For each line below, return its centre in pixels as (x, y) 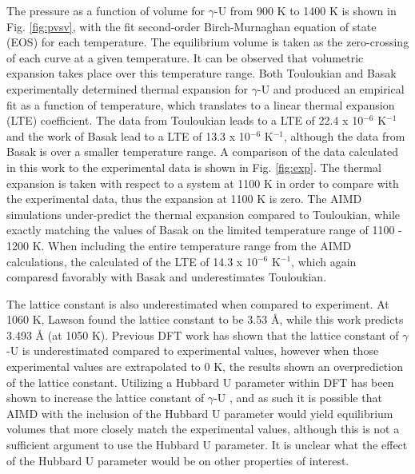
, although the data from (344, 135)
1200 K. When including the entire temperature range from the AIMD (179, 245)
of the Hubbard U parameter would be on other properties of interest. (178, 460)
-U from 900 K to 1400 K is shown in (305, 10)
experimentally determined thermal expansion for (128, 88)
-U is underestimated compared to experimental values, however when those (193, 351)
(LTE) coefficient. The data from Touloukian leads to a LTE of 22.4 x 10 (185, 120)
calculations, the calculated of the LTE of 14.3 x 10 (132, 261)
